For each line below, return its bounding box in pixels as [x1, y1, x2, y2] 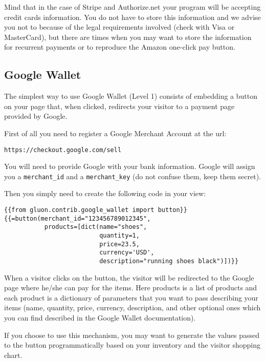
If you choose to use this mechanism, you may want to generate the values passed [4, 329, 260, 340]
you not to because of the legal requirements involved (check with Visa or [4, 22, 235, 32]
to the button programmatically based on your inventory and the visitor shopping [4, 339, 260, 350]
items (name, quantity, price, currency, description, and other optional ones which [4, 302, 261, 313]
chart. [4, 349, 23, 360]
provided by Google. [4, 111, 68, 121]
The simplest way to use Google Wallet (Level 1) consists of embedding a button [4, 91, 257, 101]
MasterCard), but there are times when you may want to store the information [4, 31, 252, 42]
